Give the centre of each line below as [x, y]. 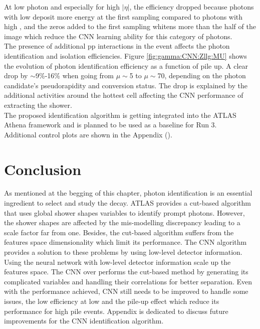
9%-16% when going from [75, 75]
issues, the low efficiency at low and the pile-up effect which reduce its [112, 301]
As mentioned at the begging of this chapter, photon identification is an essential [128, 193]
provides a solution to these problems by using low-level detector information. [123, 252]
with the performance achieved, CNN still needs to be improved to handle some [126, 291]
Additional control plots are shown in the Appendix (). [88, 134]
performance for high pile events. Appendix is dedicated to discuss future [116, 311]
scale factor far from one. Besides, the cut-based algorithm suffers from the [119, 232]
